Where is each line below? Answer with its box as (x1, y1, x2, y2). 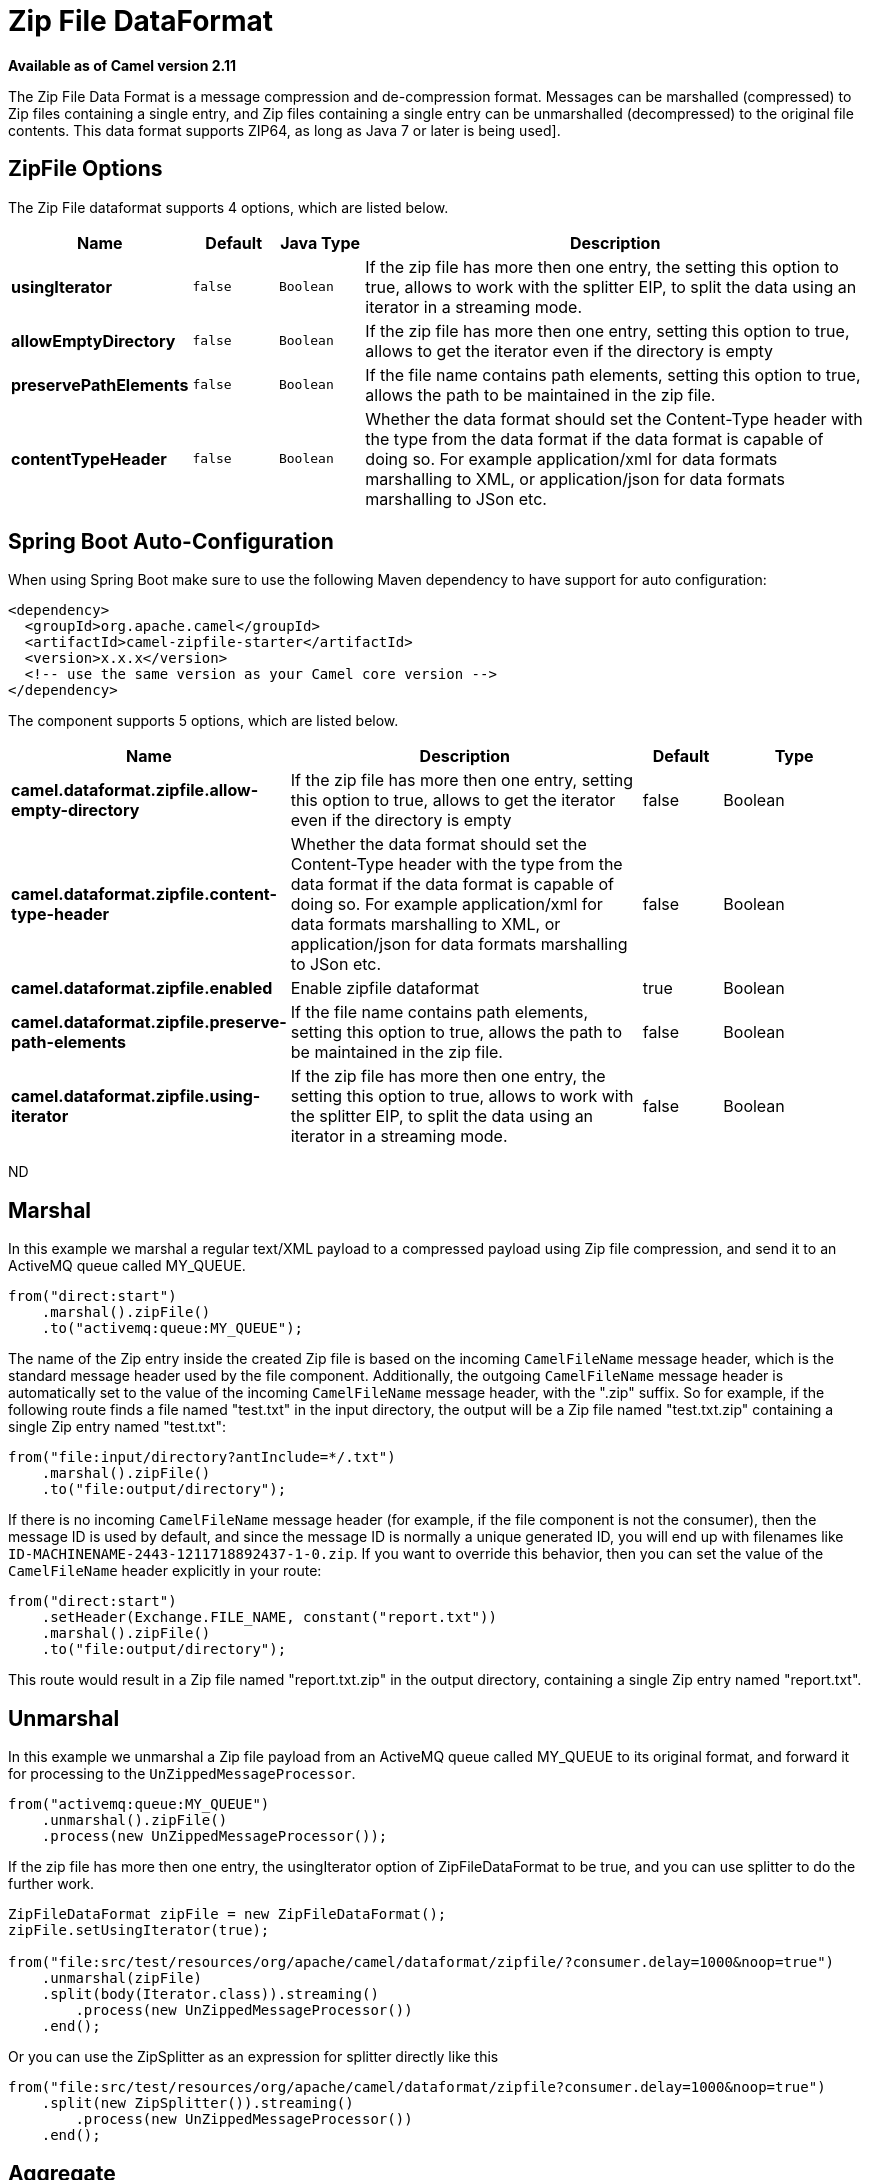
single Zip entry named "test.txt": (8, 1418, 226, 1436)
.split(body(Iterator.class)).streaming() (41, 1986, 379, 2003)
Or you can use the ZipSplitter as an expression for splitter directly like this (8, 2048, 499, 2066)
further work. (8, 1875, 94, 1893)
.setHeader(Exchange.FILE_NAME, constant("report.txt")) (41, 1609, 497, 1626)
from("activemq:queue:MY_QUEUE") (8, 1796, 270, 1813)
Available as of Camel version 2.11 (8, 56, 237, 74)
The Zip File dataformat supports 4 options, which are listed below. (8, 198, 449, 216)
